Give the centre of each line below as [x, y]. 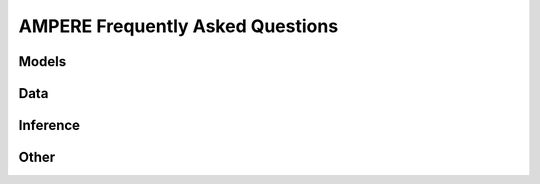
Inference [49, 125]
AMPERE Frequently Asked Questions [178, 26]
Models [42, 61]
